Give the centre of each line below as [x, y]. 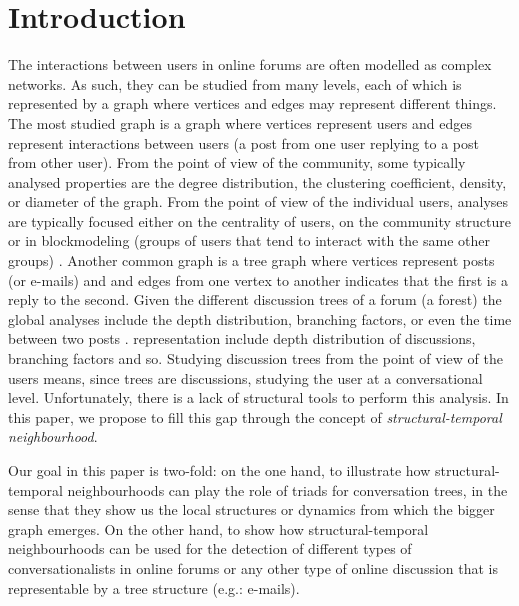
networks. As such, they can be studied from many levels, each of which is [235, 83]
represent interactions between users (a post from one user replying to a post [243, 142]
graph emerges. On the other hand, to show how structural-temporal [218, 528]
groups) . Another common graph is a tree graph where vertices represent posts [251, 260]
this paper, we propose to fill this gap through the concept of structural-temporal [255, 416]
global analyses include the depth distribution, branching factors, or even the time [260, 318]
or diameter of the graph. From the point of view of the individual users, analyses [258, 201]
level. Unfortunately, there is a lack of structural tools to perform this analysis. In [258, 397]
